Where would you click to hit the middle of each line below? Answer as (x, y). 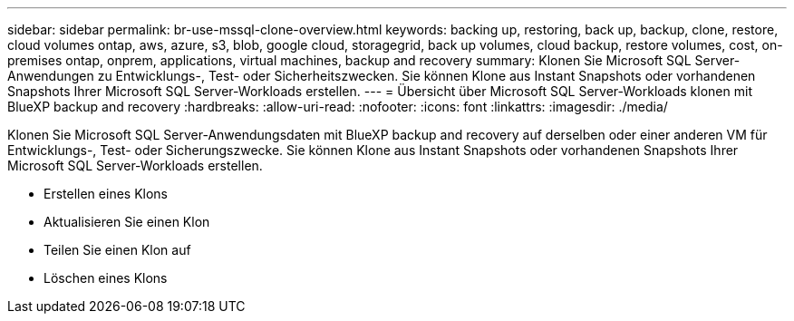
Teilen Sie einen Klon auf (117, 250)
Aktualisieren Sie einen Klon (127, 222)
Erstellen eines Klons (106, 194)
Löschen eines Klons (106, 278)
